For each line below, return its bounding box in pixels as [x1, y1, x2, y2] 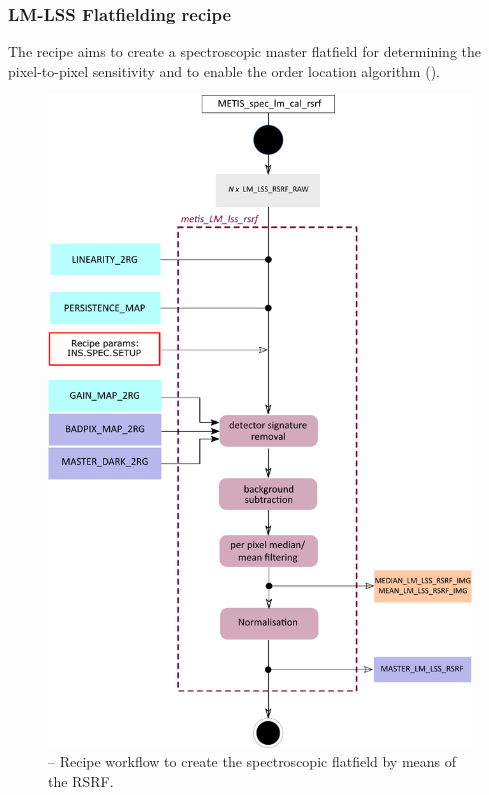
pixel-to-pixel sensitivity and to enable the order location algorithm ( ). [8, 60, 440, 81]
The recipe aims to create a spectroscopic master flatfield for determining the [8, 41, 481, 62]
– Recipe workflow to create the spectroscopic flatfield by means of [48, 751, 457, 772]
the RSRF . [48, 770, 114, 791]
